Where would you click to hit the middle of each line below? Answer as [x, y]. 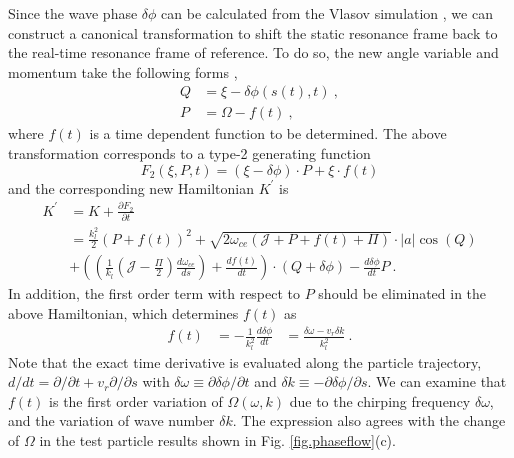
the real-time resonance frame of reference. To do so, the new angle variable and [253, 52]
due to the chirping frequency [380, 400]
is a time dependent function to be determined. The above [268, 133]
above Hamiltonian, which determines [123, 313]
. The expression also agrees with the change [369, 420]
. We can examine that [437, 381]
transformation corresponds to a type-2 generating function [189, 153]
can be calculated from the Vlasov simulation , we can [327, 13]
